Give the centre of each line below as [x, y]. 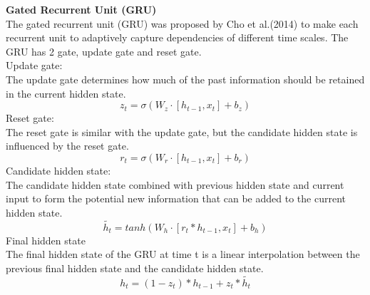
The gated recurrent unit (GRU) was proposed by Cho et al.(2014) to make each [182, 23]
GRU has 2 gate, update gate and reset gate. [104, 51]
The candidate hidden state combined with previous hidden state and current [175, 184]
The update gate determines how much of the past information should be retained [185, 79]
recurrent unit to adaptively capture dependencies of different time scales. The [177, 37]
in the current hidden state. [66, 93]
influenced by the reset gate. [67, 146]
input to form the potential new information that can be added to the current [176, 198]
